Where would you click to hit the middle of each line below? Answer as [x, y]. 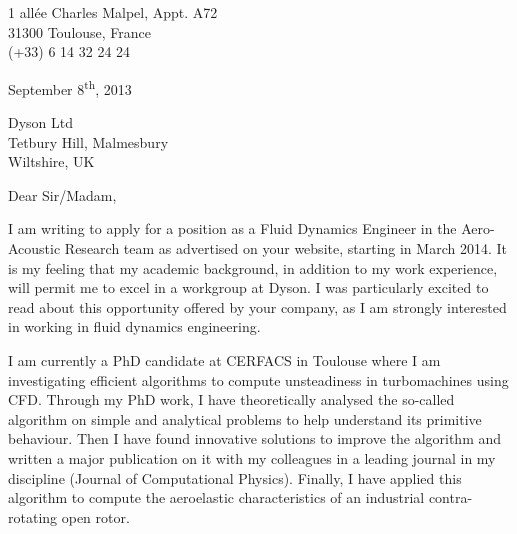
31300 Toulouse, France [80, 31]
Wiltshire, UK [51, 161]
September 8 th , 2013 [70, 87]
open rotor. [95, 516]
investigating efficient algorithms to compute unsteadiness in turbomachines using [258, 379]
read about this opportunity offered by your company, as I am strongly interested [257, 306]
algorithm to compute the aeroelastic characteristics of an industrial [216, 497]
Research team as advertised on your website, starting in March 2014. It [285, 248]
